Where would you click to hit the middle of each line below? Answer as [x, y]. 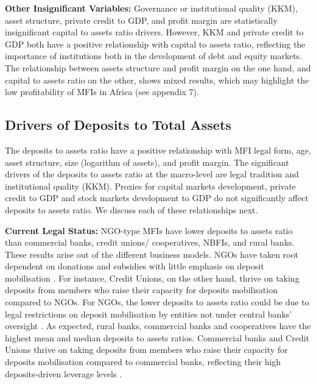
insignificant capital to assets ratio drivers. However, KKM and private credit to [154, 32]
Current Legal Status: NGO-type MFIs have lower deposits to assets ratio [149, 230]
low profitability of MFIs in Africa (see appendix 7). [102, 92]
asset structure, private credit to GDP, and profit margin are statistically [141, 20]
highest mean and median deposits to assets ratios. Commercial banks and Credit [157, 337]
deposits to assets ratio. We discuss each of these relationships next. [132, 209]
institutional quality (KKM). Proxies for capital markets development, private [150, 186]
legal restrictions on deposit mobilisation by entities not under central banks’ [149, 314]
